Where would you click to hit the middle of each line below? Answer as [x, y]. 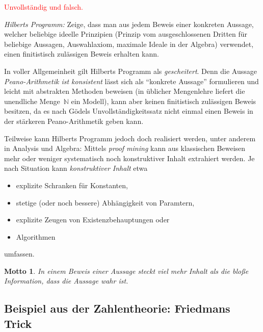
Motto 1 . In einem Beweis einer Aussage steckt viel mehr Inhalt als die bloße [126, 271]
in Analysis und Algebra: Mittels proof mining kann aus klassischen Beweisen [125, 148]
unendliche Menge [32, 101]
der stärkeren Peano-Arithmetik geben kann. [74, 121]
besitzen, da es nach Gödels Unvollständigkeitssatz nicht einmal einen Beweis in [129, 111]
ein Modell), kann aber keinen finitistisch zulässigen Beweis [164, 101]
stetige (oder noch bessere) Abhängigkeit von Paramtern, [105, 202]
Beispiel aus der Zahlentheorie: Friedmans [117, 308]
